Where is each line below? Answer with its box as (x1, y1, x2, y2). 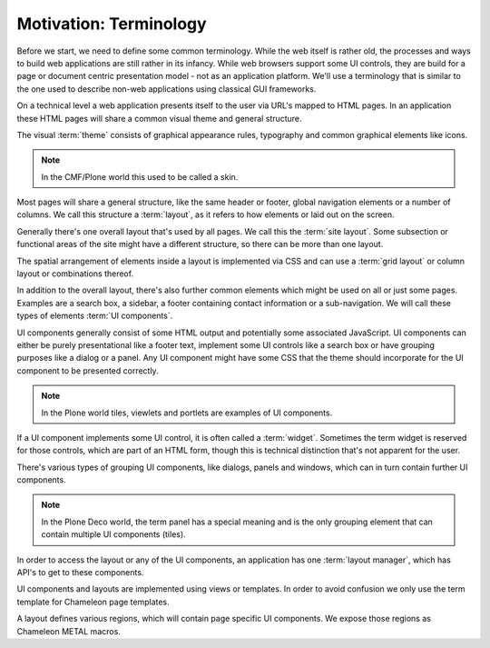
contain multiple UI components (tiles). (41, 529, 186, 540)
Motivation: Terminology (16, 14, 208, 34)
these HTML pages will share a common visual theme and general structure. (16, 113, 303, 124)
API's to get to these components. (16, 567, 144, 578)
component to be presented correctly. (16, 364, 159, 376)
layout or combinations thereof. (16, 268, 134, 279)
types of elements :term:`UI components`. (16, 310, 173, 322)
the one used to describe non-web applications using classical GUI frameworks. (16, 83, 317, 95)
